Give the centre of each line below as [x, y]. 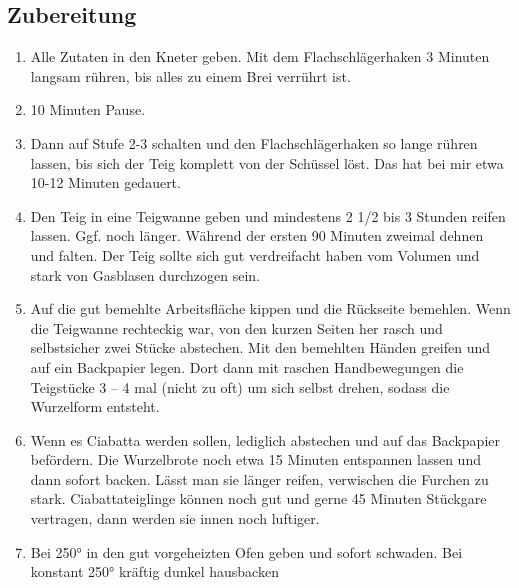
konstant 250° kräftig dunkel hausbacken [154, 571]
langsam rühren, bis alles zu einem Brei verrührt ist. [190, 75]
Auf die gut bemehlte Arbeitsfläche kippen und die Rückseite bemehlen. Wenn [270, 308]
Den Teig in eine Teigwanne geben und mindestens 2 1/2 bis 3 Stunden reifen [268, 215]
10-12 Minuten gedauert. [105, 182]
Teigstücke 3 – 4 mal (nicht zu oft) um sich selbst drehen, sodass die [240, 386]
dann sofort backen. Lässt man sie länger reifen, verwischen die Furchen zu [259, 478]
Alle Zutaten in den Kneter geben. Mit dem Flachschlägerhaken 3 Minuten [260, 56]
